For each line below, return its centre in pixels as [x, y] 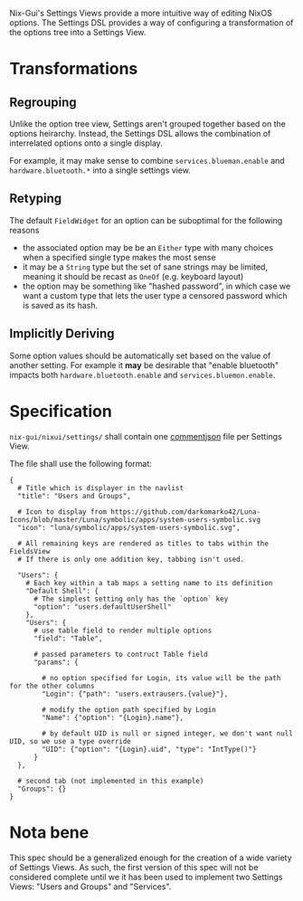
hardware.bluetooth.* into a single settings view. [100, 170]
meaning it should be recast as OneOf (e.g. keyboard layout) [133, 276]
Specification [61, 411]
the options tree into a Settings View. [78, 32]
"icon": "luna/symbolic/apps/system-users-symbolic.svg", [129, 527]
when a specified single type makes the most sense [119, 257]
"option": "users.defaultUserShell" [102, 607]
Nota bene [49, 832]
